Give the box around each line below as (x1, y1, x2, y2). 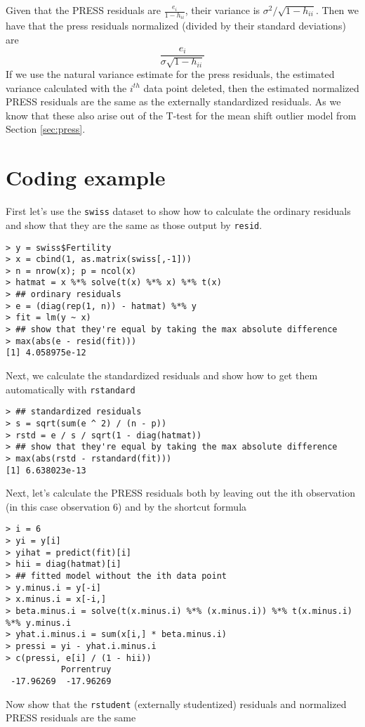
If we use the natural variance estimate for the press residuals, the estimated (6, 67, 335, 81)
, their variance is (185, 3, 260, 17)
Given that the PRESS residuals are (6, 3, 161, 17)
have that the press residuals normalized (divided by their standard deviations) (6, 18, 346, 33)
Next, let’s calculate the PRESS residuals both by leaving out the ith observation (6, 485, 355, 500)
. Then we (315, 3, 359, 17)
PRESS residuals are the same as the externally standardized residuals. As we (6, 94, 341, 109)
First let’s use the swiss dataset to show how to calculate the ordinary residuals (6, 204, 351, 218)
